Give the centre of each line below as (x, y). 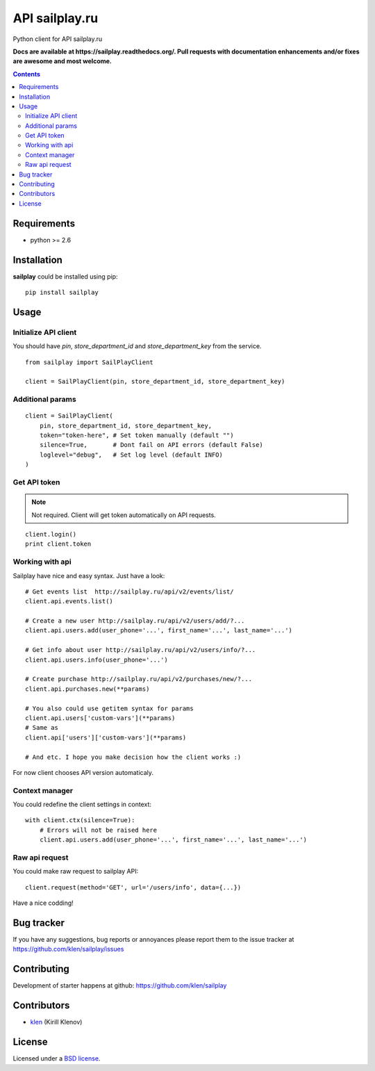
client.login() (51, 534)
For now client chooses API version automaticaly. (83, 772)
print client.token (58, 544)
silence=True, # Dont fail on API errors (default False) (151, 445)
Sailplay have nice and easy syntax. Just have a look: (89, 575)
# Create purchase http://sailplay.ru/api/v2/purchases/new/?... (139, 679)
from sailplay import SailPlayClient (90, 362)
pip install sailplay (62, 292)
